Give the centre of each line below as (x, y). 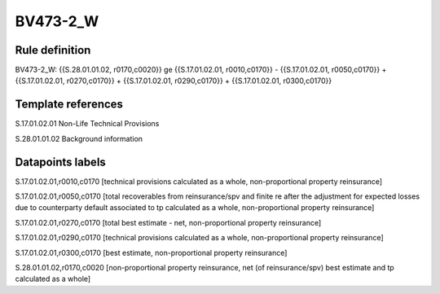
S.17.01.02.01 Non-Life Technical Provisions (87, 124)
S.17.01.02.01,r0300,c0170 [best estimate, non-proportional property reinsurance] (151, 252)
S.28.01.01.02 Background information (79, 138)
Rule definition (53, 50)
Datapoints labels (60, 162)
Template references (69, 105)
